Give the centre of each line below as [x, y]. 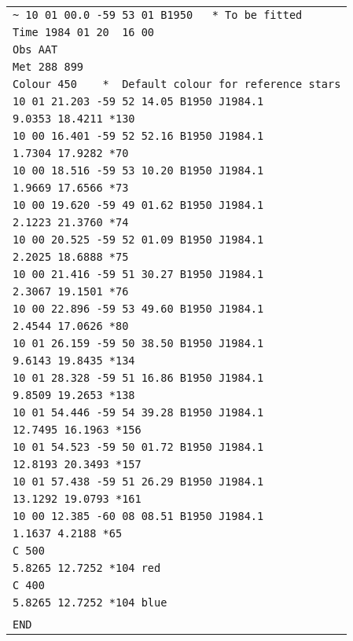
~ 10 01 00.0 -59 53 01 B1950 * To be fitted [158, 15]
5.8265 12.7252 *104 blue [90, 603]
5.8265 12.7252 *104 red [87, 568]
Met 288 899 [48, 67]
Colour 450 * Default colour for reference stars [177, 84]
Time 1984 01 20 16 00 [84, 32]
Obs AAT [35, 49]
